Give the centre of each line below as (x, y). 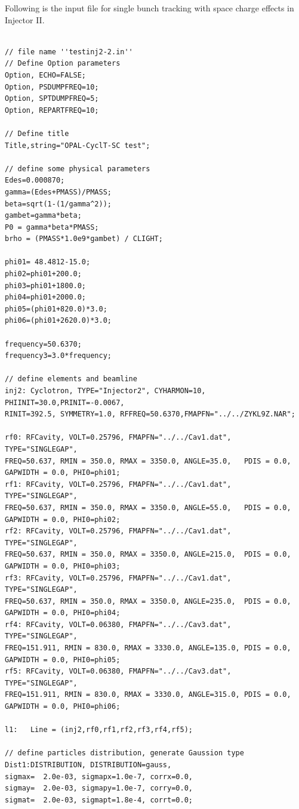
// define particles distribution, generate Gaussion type (124, 753)
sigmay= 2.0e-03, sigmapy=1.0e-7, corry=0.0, (99, 788)
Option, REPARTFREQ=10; (52, 110)
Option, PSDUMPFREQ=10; (52, 87)
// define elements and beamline (71, 379)
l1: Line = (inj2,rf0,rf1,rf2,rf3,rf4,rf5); (99, 730)
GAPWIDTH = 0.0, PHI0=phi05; (63, 660)
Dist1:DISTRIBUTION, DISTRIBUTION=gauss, (88, 765)
